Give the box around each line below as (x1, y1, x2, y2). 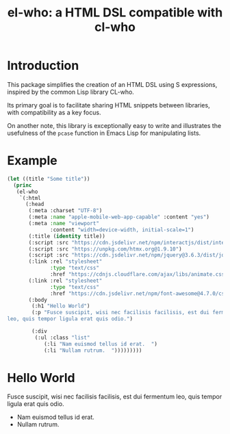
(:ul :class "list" (34, 334, 90, 341)
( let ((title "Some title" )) (7, 175, 90, 182)
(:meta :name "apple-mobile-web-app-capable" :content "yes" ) (28, 214, 210, 220)
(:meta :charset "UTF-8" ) (28, 207, 103, 214)
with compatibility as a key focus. (7, 108, 101, 116)
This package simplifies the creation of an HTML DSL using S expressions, (7, 80, 218, 88)
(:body (28, 296, 48, 303)
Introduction (7, 58, 79, 73)
